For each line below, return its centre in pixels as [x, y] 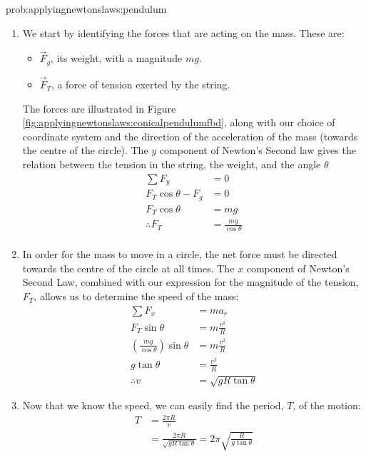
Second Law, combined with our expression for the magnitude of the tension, [190, 282]
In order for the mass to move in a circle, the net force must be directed [180, 254]
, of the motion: [327, 405]
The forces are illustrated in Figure [99, 108]
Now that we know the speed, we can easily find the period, [153, 405]
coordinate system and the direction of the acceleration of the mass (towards [190, 136]
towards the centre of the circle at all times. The [128, 268]
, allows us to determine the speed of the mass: [136, 296]
